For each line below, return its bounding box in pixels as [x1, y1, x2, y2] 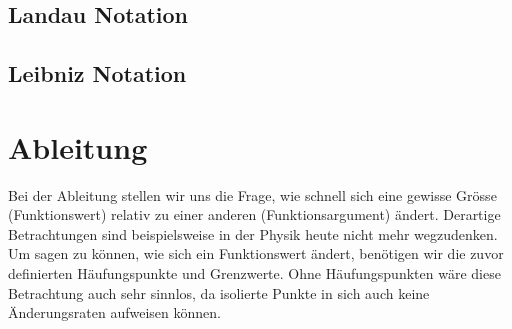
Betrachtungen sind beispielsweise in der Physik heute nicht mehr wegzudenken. [8, 223, 498, 244]
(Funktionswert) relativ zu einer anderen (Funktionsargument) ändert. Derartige [8, 204, 501, 225]
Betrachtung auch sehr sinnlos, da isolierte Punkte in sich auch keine [8, 282, 430, 303]
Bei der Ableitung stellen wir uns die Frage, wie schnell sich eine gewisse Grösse [8, 184, 497, 205]
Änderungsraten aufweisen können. [8, 302, 221, 323]
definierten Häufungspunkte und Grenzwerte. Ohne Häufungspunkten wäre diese [8, 263, 501, 284]
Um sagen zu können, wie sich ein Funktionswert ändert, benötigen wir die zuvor [8, 243, 504, 264]
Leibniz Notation [8, 58, 187, 89]
